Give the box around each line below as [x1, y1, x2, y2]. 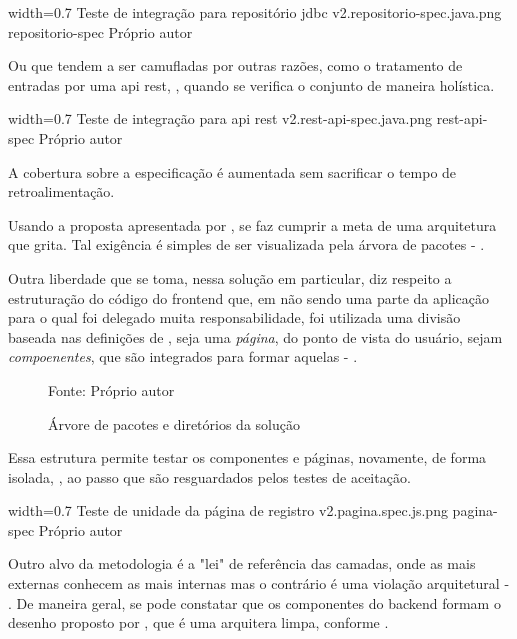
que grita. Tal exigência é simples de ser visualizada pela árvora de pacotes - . [8, 234, 485, 255]
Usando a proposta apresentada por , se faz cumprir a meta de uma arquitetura [8, 214, 497, 235]
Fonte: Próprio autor [48, 379, 175, 400]
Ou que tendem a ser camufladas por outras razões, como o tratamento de [8, 55, 463, 76]
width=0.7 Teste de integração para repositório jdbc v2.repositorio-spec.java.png [8, 2, 502, 22]
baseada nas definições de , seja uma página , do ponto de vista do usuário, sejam [8, 326, 503, 347]
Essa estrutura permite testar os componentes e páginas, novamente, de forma [8, 447, 487, 468]
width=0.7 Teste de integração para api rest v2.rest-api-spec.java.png [8, 108, 433, 129]
